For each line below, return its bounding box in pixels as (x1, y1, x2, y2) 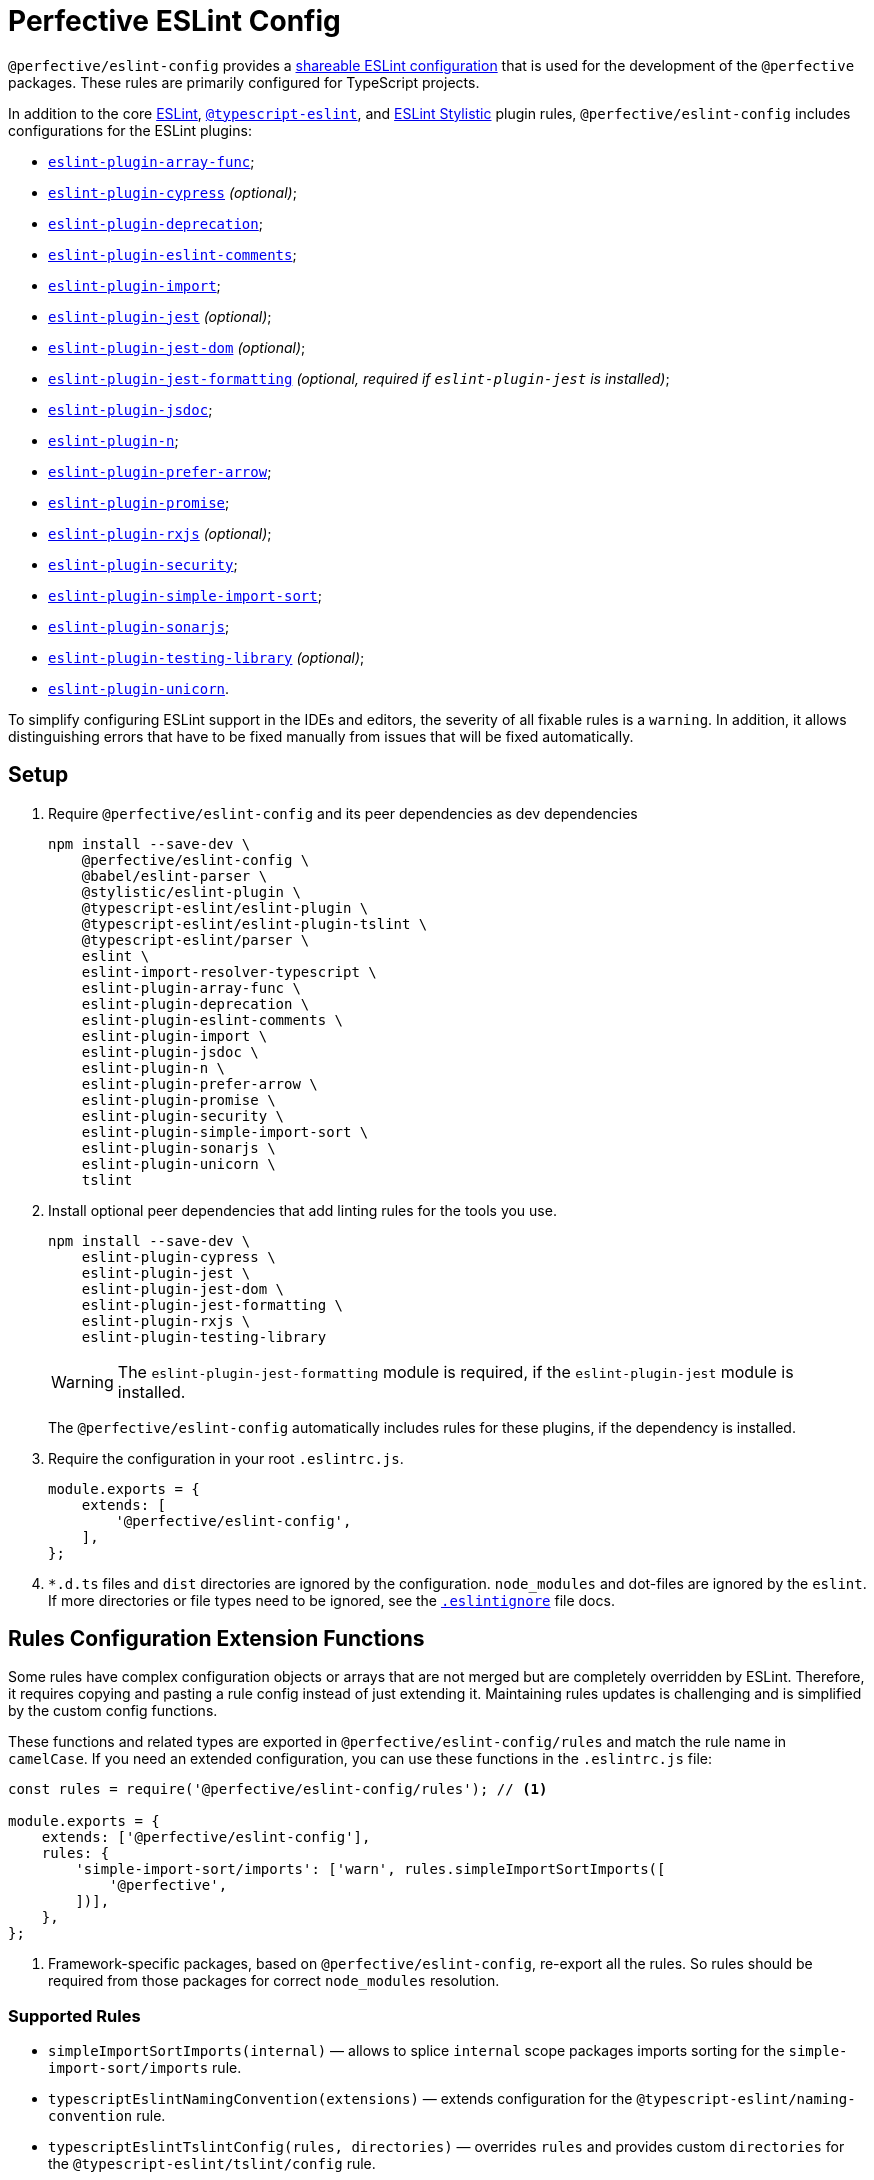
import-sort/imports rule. (48, 2059, 242, 2077)
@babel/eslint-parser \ (81, 867, 268, 884)
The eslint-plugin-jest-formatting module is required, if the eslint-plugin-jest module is (117, 1361, 794, 1382)
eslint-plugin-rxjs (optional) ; (48, 524, 272, 542)
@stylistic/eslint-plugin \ (81, 883, 301, 900)
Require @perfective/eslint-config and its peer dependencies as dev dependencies (48, 804, 638, 822)
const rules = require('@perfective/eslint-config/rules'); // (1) (8, 1781, 548, 1798)
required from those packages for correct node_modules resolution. (48, 1972, 500, 1990)
